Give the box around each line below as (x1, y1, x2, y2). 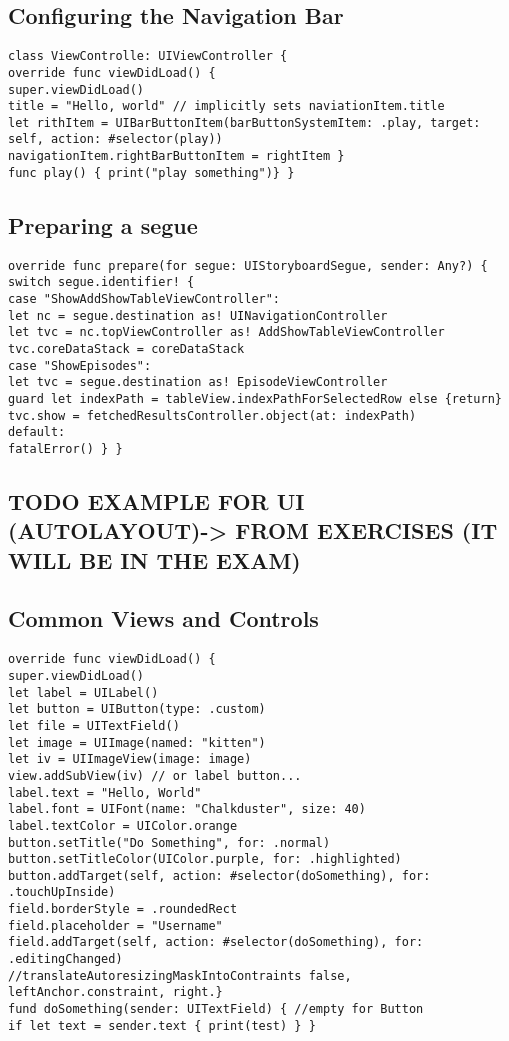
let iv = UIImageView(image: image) (8, 752, 252, 767)
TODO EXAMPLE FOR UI (8, 485, 305, 516)
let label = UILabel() (8, 685, 159, 700)
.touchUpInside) (8, 885, 116, 900)
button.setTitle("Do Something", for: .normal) (8, 835, 331, 850)
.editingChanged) (8, 952, 123, 967)
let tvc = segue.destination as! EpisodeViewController (8, 375, 388, 390)
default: (8, 425, 66, 440)
